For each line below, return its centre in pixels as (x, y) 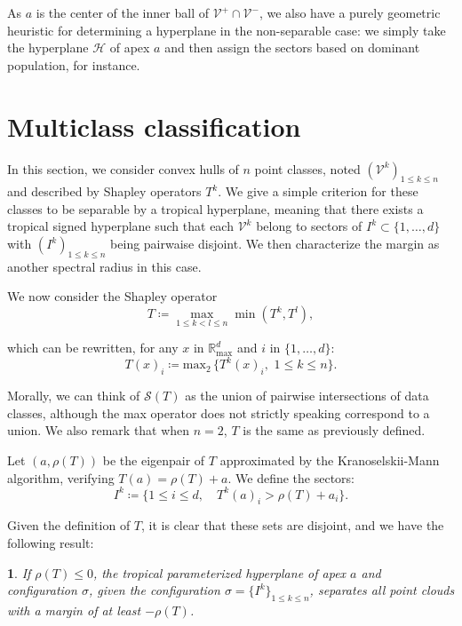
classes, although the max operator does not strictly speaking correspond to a (219, 412)
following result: (51, 543)
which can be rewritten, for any (93, 348)
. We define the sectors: (291, 477)
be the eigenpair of (154, 460)
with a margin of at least (74, 610)
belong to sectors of (309, 226)
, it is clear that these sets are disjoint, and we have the (293, 525)
